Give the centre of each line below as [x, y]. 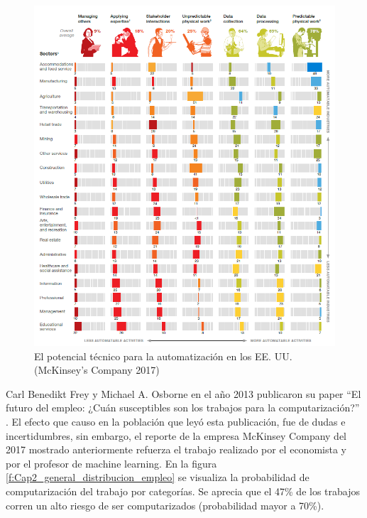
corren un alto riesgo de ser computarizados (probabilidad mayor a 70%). [165, 505]
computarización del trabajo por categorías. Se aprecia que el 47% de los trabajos [183, 491]
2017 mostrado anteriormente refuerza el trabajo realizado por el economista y [176, 449]
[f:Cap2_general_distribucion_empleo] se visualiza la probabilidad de [158, 477]
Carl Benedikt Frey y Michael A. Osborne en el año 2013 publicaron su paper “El [183, 393]
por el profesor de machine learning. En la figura [111, 463]
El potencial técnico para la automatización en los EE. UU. [163, 356]
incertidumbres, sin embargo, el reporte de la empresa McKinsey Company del [176, 435]
